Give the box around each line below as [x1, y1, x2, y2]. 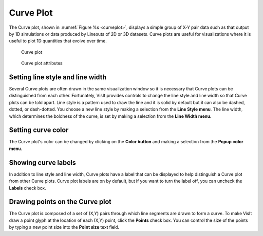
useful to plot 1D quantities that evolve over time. [9, 38, 107, 44]
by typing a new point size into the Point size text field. [9, 224, 119, 230]
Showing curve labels [9, 158, 76, 167]
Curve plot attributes [21, 60, 63, 66]
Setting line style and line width [9, 73, 107, 81]
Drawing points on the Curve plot [9, 198, 112, 206]
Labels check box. [9, 185, 46, 191]
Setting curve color [9, 126, 69, 134]
